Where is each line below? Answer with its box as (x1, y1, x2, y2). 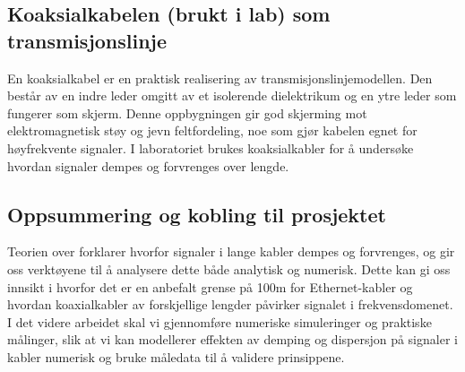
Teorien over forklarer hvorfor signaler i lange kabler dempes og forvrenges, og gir (7, 242, 455, 261)
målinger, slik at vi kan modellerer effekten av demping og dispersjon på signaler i (7, 330, 458, 349)
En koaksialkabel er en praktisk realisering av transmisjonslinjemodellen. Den (7, 68, 433, 87)
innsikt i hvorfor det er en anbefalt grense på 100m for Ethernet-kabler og (7, 277, 413, 296)
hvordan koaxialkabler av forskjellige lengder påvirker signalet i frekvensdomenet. (7, 295, 453, 314)
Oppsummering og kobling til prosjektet (7, 200, 386, 228)
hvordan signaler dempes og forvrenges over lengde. (7, 156, 289, 175)
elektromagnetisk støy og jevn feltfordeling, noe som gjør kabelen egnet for (7, 121, 418, 140)
